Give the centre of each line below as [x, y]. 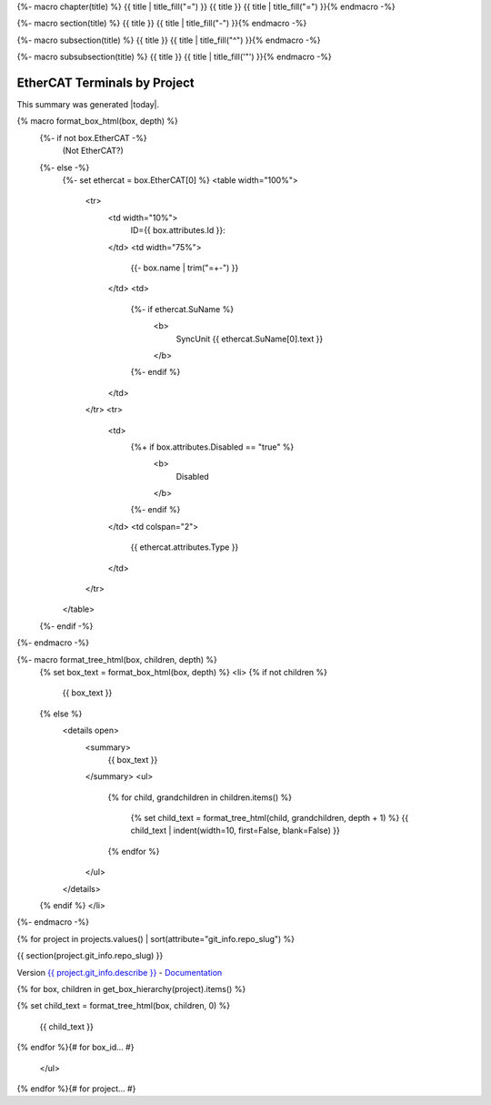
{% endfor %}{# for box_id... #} [75, 1048]
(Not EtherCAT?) [93, 151]
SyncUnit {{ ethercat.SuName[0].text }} [250, 339]
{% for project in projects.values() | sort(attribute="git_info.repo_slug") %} [156, 938]
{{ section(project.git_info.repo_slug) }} [90, 956]
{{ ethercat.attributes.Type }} [185, 547]
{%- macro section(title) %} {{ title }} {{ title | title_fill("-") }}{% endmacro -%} [162, 24]
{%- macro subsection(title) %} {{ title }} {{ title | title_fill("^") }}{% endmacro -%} [169, 40]
